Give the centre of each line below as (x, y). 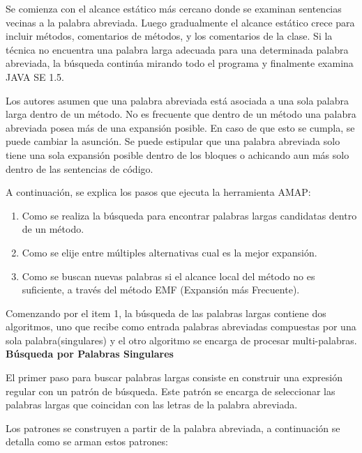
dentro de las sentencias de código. (80, 168)
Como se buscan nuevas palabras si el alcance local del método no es (168, 276)
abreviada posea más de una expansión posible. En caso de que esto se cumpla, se (180, 127)
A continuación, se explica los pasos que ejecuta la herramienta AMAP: (158, 192)
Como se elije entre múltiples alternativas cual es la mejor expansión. (169, 252)
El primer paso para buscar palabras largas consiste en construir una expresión (174, 377)
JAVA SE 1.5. (35, 76)
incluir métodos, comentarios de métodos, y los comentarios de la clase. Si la (169, 36)
